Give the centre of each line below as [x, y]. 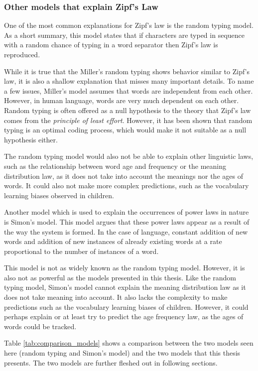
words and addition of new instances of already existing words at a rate [113, 241]
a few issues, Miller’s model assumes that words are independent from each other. [129, 90]
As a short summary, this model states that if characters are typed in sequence [124, 35]
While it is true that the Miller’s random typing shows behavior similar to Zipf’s [127, 71]
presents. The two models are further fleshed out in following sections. [111, 362]
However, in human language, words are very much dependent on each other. [122, 100]
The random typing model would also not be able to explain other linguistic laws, [129, 156]
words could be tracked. [40, 326]
